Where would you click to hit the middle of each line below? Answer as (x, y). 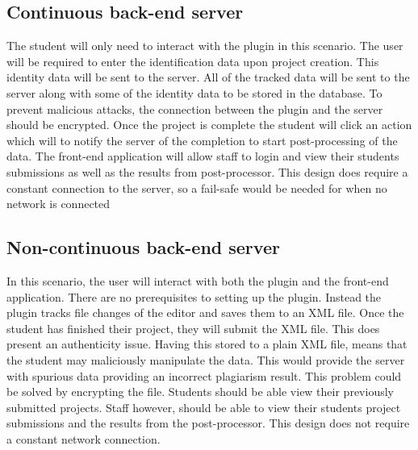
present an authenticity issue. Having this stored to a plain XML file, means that (207, 344)
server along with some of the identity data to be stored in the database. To (194, 92)
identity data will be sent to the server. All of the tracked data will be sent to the (208, 77)
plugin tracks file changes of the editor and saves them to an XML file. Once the (205, 312)
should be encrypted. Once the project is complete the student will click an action (209, 125)
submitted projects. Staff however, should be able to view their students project (204, 407)
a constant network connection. (84, 438)
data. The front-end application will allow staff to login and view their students (203, 156)
